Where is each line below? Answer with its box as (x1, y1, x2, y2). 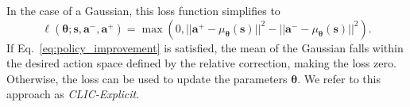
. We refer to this (297, 70, 381, 86)
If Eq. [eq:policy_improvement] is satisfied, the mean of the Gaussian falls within (6, 39, 404, 55)
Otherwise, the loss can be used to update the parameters (6, 70, 288, 86)
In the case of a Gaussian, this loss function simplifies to (6, 2, 280, 18)
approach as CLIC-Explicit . (6, 86, 140, 102)
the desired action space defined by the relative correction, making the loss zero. (6, 55, 396, 71)
